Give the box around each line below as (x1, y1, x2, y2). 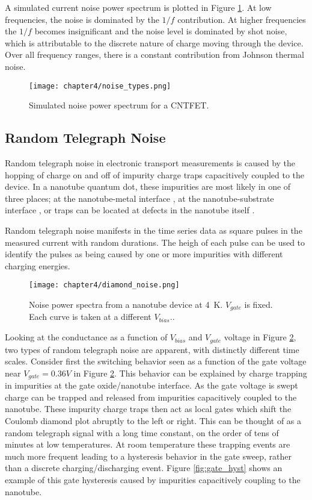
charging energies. (5, 259, 70, 272)
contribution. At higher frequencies (177, 13, 306, 25)
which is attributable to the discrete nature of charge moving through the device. (5, 36, 304, 49)
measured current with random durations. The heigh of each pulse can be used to (5, 236, 305, 248)
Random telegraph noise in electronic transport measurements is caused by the (5, 157, 296, 169)
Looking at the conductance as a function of (5, 331, 168, 343)
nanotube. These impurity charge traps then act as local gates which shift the (5, 402, 292, 415)
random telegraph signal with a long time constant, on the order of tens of (5, 426, 279, 439)
